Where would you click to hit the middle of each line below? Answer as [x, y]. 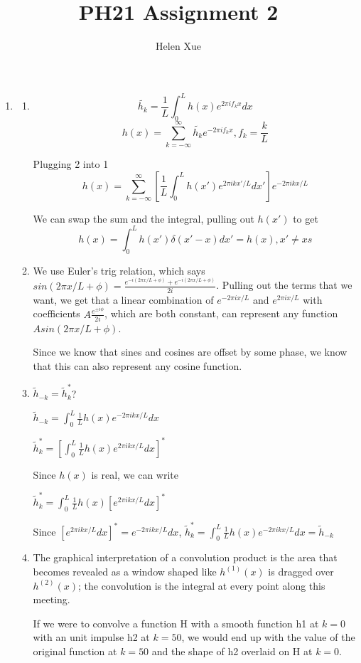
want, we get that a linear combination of [123, 299]
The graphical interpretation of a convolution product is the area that [185, 557]
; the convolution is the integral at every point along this [201, 585]
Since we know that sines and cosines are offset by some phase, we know [190, 352]
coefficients [56, 313]
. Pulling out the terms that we [284, 285]
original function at [75, 651]
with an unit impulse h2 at [91, 637]
